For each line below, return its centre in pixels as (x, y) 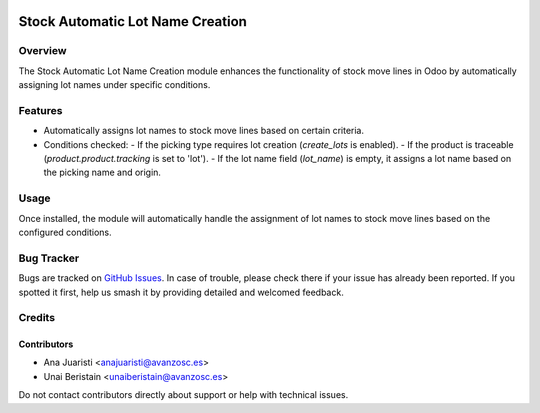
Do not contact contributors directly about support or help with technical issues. (183, 395)
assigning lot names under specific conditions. (114, 85)
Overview (42, 51)
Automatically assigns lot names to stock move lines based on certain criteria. (204, 131)
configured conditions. (65, 232)
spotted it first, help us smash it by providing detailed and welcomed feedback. (181, 292)
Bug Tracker (49, 258)
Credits (36, 318)
